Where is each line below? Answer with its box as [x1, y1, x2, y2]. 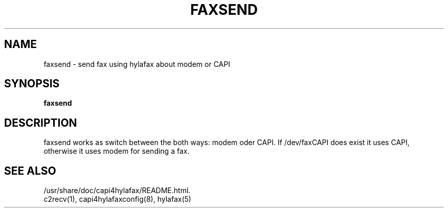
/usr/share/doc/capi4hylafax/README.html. [43, 186, 191, 195]
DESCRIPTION [4, 116, 77, 129]
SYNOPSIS [4, 77, 60, 90]
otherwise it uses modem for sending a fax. [43, 147, 190, 156]
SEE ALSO [4, 164, 56, 177]
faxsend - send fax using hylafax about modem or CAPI [43, 59, 230, 68]
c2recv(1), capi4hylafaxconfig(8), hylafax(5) [43, 195, 191, 204]
